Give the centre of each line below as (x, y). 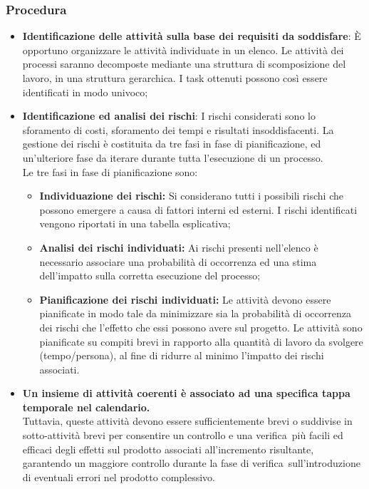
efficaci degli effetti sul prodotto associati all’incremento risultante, (168, 449)
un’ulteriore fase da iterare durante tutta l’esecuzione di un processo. (173, 157)
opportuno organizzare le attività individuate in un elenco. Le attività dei (183, 50)
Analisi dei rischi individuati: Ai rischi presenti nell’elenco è (179, 247)
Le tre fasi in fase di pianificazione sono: (110, 171)
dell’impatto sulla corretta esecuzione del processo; (150, 276)
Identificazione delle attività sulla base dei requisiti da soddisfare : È (192, 36)
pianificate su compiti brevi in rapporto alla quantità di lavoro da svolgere (201, 341)
